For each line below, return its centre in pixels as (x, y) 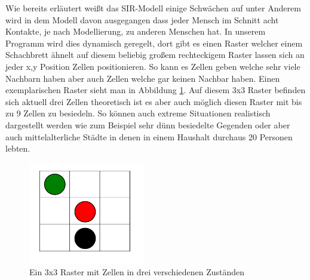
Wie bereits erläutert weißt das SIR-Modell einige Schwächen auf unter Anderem (153, 8)
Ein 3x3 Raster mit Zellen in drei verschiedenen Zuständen (137, 271)
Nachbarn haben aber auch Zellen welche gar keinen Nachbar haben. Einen (143, 78)
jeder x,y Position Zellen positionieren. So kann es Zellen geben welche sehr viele (153, 66)
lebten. (18, 148)
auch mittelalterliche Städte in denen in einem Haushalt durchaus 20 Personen (149, 136)
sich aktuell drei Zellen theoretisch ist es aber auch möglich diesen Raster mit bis (154, 101)
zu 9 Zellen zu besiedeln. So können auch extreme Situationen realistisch (138, 113)
